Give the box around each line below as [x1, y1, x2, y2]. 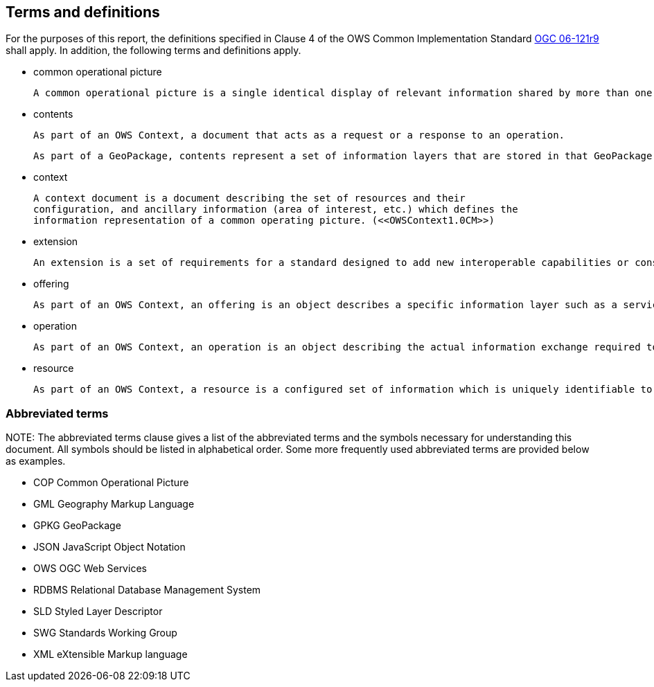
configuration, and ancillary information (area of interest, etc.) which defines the [33, 204, 518, 215]
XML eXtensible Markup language [33, 648, 188, 661]
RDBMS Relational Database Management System [33, 584, 261, 596]
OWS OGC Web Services [33, 562, 147, 575]
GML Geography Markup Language [33, 498, 195, 510]
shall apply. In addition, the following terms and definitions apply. [6, 44, 301, 57]
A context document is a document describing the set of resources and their [33, 193, 466, 204]
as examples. [6, 455, 66, 467]
